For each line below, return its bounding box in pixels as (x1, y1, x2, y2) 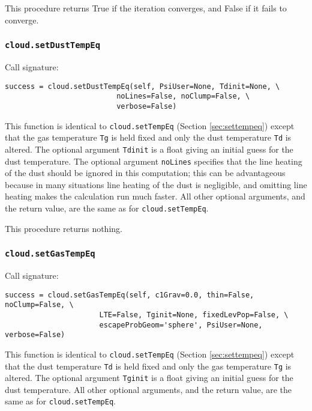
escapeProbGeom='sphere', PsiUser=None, (99, 320, 263, 329)
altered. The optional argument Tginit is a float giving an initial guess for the (5, 371, 293, 384)
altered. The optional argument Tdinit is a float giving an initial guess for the (5, 142, 293, 155)
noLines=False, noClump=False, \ (116, 92, 250, 101)
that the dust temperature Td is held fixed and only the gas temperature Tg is (5, 359, 292, 372)
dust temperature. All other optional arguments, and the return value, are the (5, 383, 292, 395)
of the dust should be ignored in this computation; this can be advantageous (5, 166, 286, 179)
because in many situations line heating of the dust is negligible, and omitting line (5, 178, 307, 190)
